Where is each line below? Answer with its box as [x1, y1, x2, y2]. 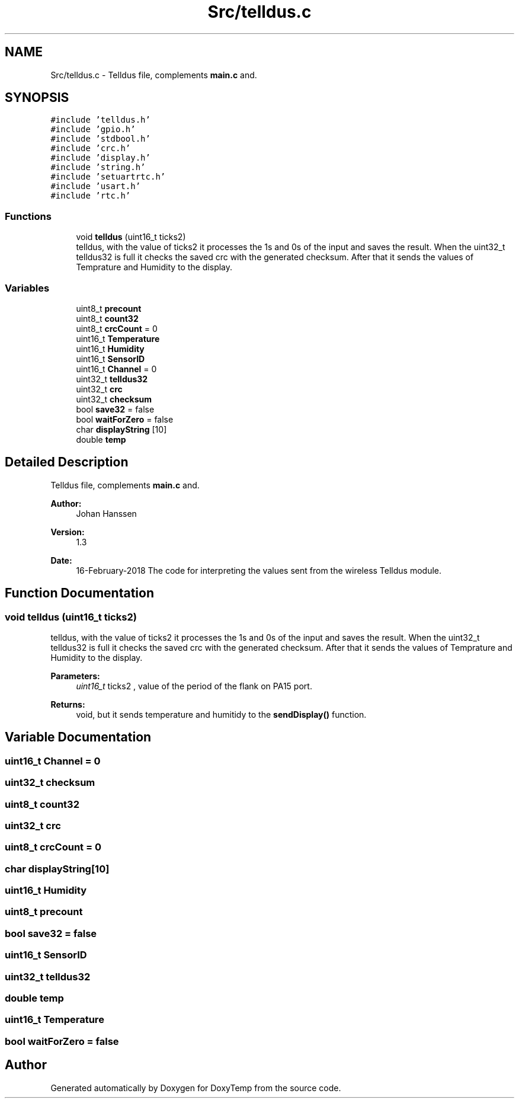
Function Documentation [5, 586, 154, 601]
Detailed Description [5, 455, 129, 470]
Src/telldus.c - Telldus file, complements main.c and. [50, 69, 257, 80]
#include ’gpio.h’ [50, 124, 136, 135]
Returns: [50, 699, 85, 709]
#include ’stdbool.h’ [50, 134, 150, 144]
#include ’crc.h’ [50, 143, 131, 154]
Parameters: [50, 671, 100, 681]
